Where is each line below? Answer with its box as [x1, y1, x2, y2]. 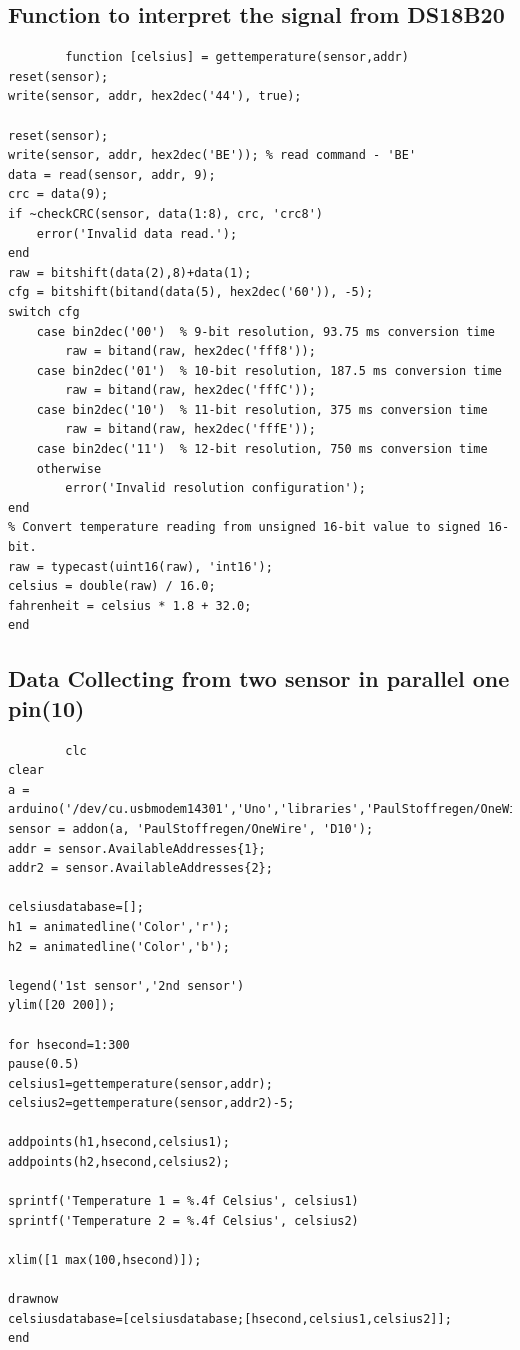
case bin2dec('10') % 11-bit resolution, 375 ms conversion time [36, 402, 488, 417]
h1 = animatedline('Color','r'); [8, 919, 230, 934]
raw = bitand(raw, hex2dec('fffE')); [65, 422, 316, 437]
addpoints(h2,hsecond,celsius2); [8, 1155, 230, 1170]
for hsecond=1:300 [8, 1037, 130, 1052]
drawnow [8, 1292, 59, 1307]
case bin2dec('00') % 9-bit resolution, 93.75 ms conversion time [36, 324, 495, 339]
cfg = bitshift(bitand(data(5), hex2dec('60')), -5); [8, 285, 374, 300]
